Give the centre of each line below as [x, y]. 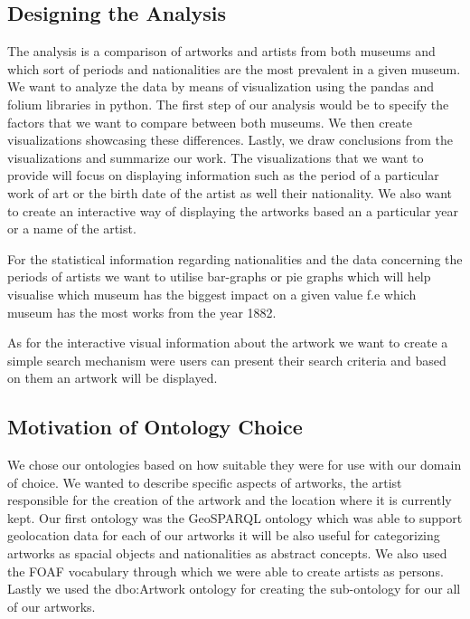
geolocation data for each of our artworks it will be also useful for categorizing [224, 535]
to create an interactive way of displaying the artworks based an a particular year [233, 210]
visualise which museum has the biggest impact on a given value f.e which [212, 294]
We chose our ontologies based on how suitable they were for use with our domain [235, 465]
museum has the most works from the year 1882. [142, 312]
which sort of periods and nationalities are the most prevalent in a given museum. [234, 68]
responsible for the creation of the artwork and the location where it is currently [230, 500]
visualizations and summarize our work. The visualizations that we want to [216, 157]
